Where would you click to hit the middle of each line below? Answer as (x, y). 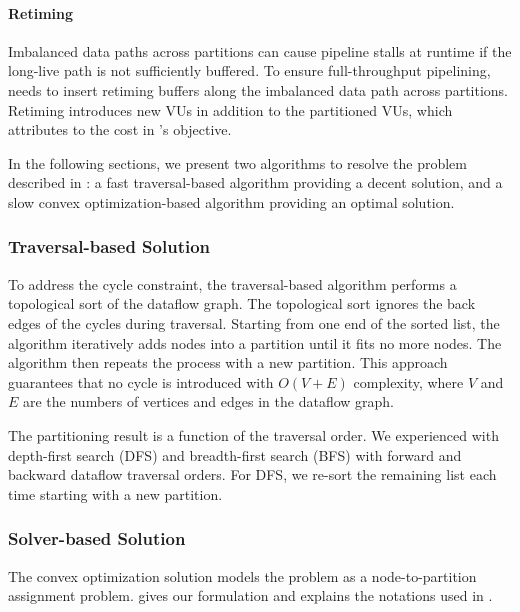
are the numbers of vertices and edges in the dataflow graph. (208, 401)
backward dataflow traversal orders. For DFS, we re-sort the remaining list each (252, 474)
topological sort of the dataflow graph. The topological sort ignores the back (242, 303)
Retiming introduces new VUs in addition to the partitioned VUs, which (230, 109)
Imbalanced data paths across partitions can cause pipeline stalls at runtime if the (260, 50)
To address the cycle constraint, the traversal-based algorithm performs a (232, 283)
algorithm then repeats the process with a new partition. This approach (228, 362)
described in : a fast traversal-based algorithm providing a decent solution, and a (255, 182)
